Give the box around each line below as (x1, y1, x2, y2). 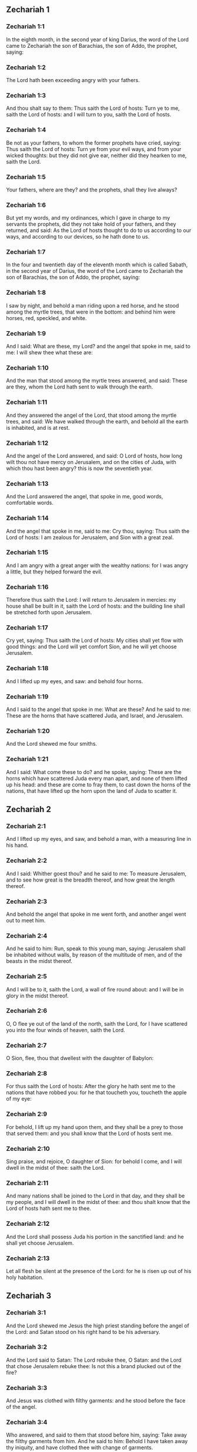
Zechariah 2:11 (6, 1179, 49, 1187)
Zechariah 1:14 (6, 514, 49, 522)
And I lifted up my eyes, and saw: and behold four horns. (6, 677, 143, 684)
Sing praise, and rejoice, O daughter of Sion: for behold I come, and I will (6, 1157, 182, 1165)
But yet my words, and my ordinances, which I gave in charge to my (6, 214, 171, 221)
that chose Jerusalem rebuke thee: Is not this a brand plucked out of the (6, 1362, 181, 1369)
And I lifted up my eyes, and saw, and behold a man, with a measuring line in (6, 836, 191, 843)
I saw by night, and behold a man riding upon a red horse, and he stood (6, 302, 179, 309)
